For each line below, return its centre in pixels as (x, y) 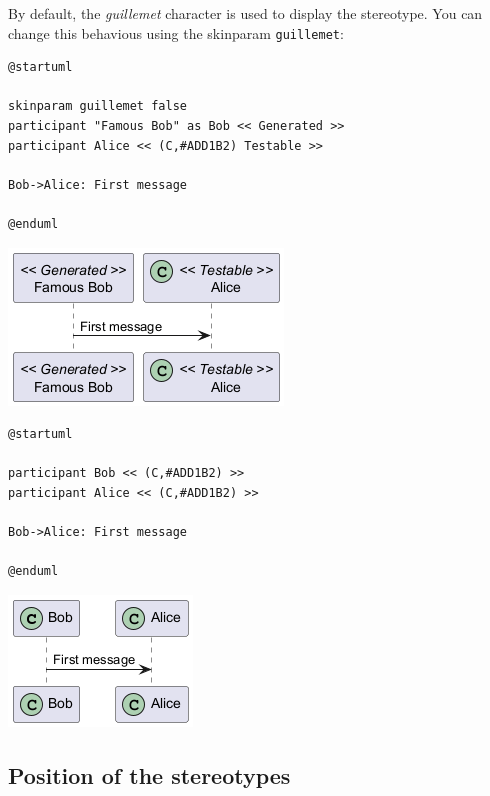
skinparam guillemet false (97, 106)
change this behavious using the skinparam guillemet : (176, 32)
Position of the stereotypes (149, 774)
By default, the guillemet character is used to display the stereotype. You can (245, 13)
